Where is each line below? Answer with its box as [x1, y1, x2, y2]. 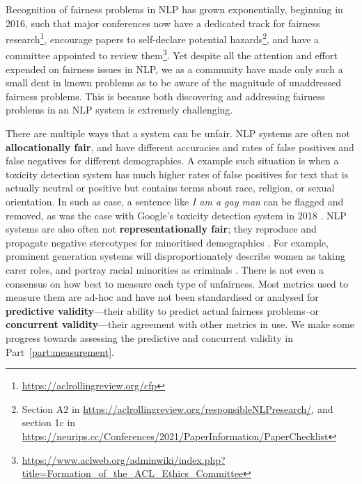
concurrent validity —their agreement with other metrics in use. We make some [6, 317, 354, 331]
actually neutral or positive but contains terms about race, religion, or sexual [6, 180, 335, 195]
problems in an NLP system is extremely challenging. [6, 102, 233, 117]
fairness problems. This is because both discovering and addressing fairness [6, 88, 325, 103]
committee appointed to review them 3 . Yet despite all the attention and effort [6, 46, 338, 63]
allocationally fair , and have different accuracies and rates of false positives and [6, 139, 354, 154]
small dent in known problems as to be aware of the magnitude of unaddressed [6, 75, 341, 90]
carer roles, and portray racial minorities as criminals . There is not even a [6, 263, 324, 276]
